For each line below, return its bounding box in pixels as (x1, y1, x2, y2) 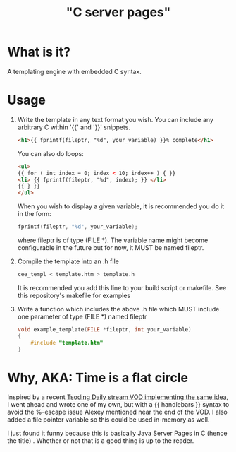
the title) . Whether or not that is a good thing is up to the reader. (7, 436, 194, 445)
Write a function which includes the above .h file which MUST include (17, 304, 220, 313)
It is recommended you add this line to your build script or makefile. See (17, 283, 227, 292)
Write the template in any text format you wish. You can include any (17, 115, 213, 124)
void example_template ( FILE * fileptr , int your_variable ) (17, 326, 192, 333)
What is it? (7, 44, 71, 60)
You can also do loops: (17, 149, 85, 157)
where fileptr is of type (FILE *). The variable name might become (17, 236, 209, 244)
